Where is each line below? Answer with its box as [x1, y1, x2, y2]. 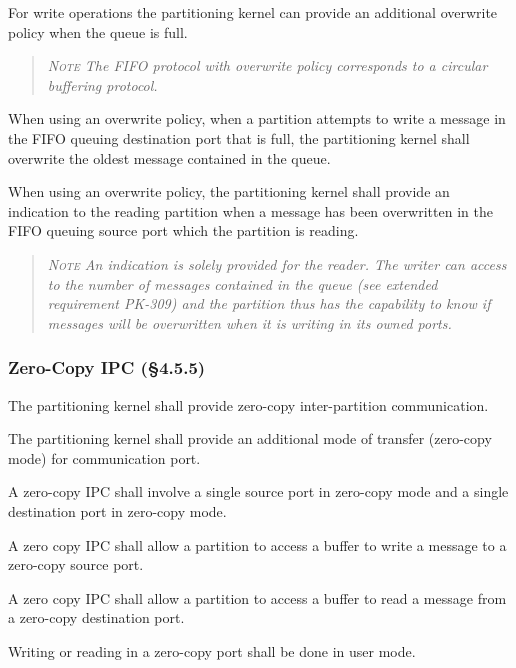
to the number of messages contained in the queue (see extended [47, 273, 438, 294]
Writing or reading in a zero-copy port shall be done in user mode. [8, 640, 416, 661]
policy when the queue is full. [8, 21, 188, 42]
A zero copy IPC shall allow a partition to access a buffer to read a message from [8, 587, 507, 608]
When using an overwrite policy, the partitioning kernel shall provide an [8, 181, 450, 202]
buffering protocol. [47, 74, 158, 95]
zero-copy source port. [8, 554, 144, 575]
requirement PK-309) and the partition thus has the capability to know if [47, 293, 491, 314]
